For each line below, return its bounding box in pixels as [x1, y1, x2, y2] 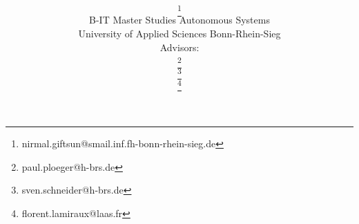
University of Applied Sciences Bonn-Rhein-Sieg [78, 26, 281, 41]
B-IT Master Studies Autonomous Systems [89, 12, 270, 27]
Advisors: [159, 39, 200, 54]
